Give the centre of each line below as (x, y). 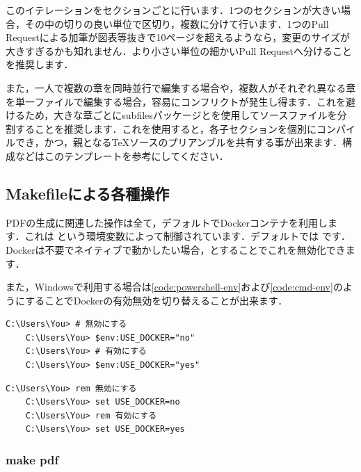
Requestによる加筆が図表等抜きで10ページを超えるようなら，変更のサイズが (178, 37)
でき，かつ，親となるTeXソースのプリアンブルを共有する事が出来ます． (178, 142)
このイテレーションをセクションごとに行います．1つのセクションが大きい (173, 10)
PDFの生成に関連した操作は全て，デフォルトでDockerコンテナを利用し (167, 222)
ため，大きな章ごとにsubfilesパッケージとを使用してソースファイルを (181, 115)
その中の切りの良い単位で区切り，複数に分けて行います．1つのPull (177, 23)
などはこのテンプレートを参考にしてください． (122, 155)
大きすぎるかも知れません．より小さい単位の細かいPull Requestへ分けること (179, 50)
